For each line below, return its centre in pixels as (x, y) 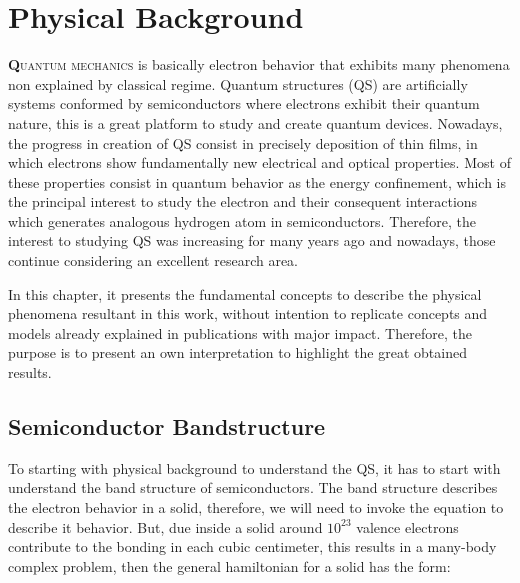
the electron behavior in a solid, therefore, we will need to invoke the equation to (256, 507)
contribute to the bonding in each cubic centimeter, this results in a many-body (252, 546)
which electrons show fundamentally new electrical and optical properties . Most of (259, 162)
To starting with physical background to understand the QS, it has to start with (254, 467)
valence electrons (407, 526)
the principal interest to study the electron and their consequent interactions (243, 201)
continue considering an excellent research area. (153, 260)
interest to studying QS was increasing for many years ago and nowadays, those (252, 240)
